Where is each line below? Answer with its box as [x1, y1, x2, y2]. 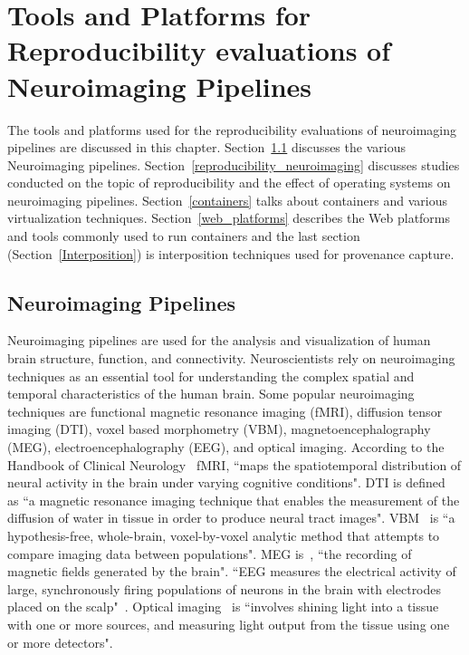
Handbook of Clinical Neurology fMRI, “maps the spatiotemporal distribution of [7, 455, 462, 474]
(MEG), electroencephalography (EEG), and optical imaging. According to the [7, 438, 445, 457]
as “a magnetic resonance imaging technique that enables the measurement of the [7, 490, 460, 509]
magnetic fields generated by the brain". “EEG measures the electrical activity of [7, 562, 456, 581]
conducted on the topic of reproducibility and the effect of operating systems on [7, 173, 451, 192]
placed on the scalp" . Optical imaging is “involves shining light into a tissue [7, 597, 439, 616]
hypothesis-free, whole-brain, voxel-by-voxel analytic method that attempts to [7, 525, 440, 544]
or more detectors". [7, 632, 113, 651]
